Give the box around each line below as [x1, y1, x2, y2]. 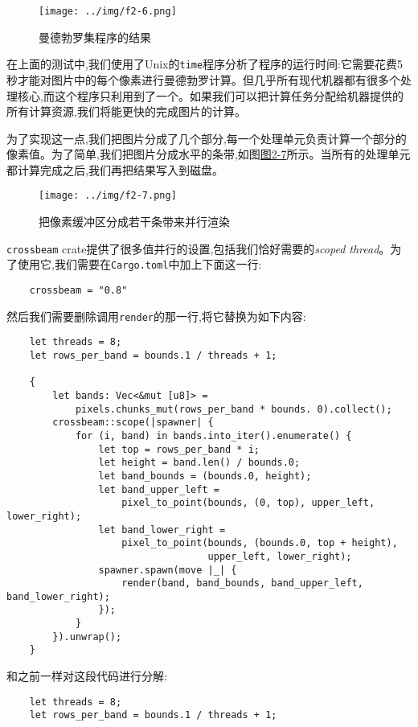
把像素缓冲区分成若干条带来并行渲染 [39, 213, 230, 230]
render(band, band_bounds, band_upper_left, [121, 577, 363, 589]
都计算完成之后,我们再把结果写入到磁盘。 [6, 161, 223, 178]
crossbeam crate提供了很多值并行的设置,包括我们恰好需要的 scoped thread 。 [6, 240, 391, 257]
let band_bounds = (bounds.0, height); [98, 470, 312, 482]
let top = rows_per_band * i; [98, 443, 260, 455]
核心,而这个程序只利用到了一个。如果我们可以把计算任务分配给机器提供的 [17, 87, 404, 104]
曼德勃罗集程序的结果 [39, 28, 151, 45]
